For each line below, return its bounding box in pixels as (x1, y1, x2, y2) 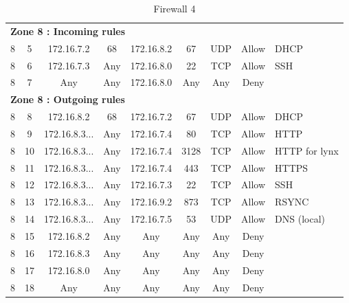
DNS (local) (275, 212, 326, 226)
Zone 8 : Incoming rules (10, 23, 126, 38)
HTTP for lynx (275, 143, 339, 157)
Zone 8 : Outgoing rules (10, 92, 125, 106)
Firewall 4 (153, 1, 196, 15)
